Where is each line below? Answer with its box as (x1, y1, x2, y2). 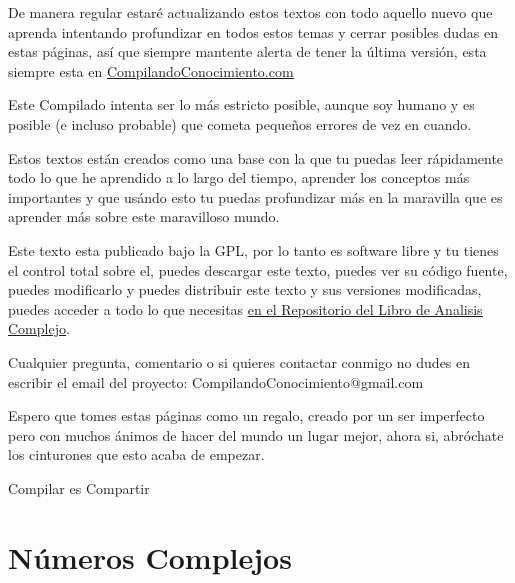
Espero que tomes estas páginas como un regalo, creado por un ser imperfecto (8, 405, 485, 426)
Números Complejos (8, 536, 292, 577)
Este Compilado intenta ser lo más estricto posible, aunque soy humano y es (8, 94, 475, 115)
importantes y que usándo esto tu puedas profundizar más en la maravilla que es (8, 186, 503, 207)
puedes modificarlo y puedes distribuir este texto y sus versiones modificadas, (8, 279, 482, 300)
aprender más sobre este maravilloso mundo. (8, 206, 280, 227)
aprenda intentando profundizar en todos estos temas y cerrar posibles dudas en (8, 21, 499, 42)
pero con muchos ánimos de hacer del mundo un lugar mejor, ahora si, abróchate (8, 424, 504, 445)
